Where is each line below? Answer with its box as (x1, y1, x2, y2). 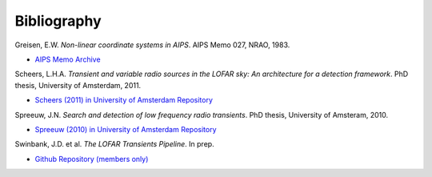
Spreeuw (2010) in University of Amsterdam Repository (34, 124, 217, 134)
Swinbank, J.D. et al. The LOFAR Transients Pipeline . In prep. (14, 139, 215, 149)
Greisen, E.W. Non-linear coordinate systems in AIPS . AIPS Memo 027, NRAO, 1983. (14, 40, 290, 50)
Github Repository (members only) (34, 154, 149, 163)
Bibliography (14, 12, 102, 30)
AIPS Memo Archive (34, 54, 101, 64)
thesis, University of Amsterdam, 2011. (14, 80, 142, 90)
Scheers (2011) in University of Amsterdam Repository (34, 95, 214, 105)
